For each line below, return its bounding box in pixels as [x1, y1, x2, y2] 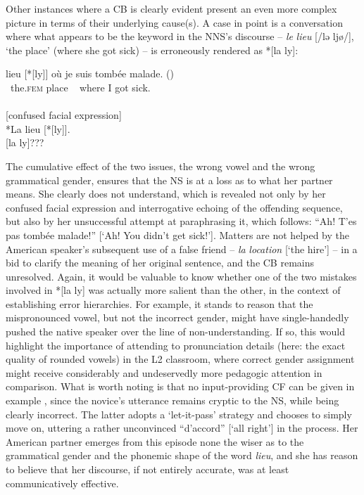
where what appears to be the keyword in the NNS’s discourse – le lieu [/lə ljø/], [6, 29, 354, 44]
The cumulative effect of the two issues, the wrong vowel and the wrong [6, 158, 315, 173]
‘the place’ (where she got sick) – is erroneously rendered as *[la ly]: [6, 42, 299, 57]
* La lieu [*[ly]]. [6, 121, 70, 136]
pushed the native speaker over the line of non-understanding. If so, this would [6, 324, 345, 339]
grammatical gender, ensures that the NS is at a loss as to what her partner [6, 172, 333, 187]
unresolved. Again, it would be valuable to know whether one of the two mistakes [6, 269, 357, 283]
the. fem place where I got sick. [10, 79, 151, 94]
